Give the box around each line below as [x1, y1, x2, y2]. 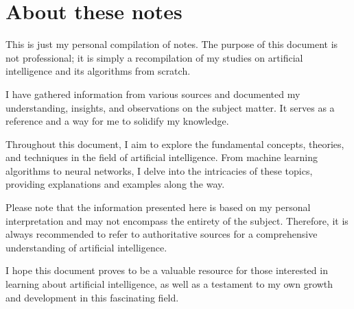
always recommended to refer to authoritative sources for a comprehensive [5, 227, 318, 241]
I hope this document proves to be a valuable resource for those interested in [5, 263, 328, 277]
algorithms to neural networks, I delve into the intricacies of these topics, [5, 163, 313, 177]
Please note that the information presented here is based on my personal [5, 200, 311, 214]
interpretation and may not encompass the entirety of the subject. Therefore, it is [5, 213, 349, 227]
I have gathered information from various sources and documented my [5, 86, 300, 101]
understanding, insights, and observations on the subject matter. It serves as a [5, 100, 335, 114]
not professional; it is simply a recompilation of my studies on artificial [5, 50, 303, 64]
